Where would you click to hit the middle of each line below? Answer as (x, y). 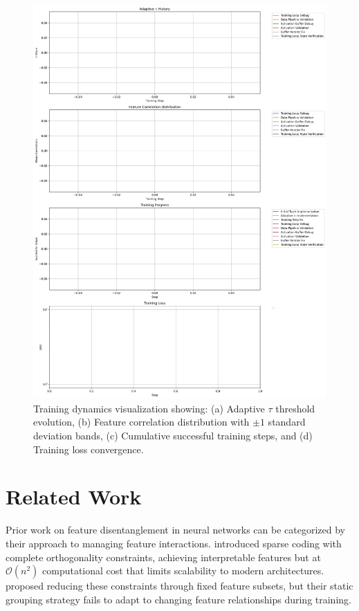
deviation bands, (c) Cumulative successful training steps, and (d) (173, 436)
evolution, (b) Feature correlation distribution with (141, 422)
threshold (295, 408)
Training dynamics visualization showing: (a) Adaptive (149, 408)
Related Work (74, 496)
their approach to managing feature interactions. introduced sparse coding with (174, 543)
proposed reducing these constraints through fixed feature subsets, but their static (179, 586)
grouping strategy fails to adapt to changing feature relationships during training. (178, 599)
